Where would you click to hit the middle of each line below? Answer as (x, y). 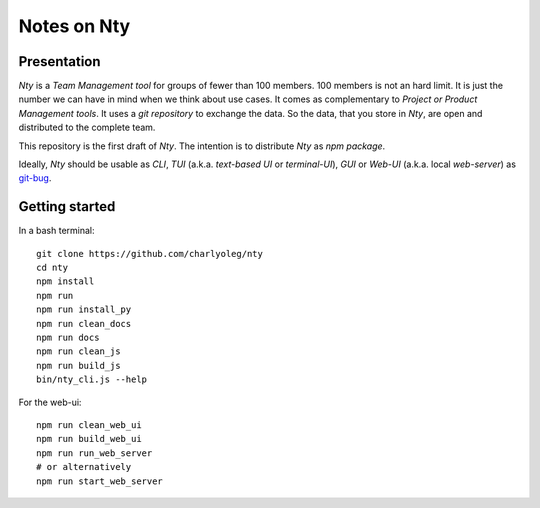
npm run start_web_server (100, 481)
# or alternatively (84, 467)
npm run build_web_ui (89, 439)
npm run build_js (78, 365)
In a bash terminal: (56, 231)
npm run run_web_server (94, 453)
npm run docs (68, 338)
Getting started (67, 206)
